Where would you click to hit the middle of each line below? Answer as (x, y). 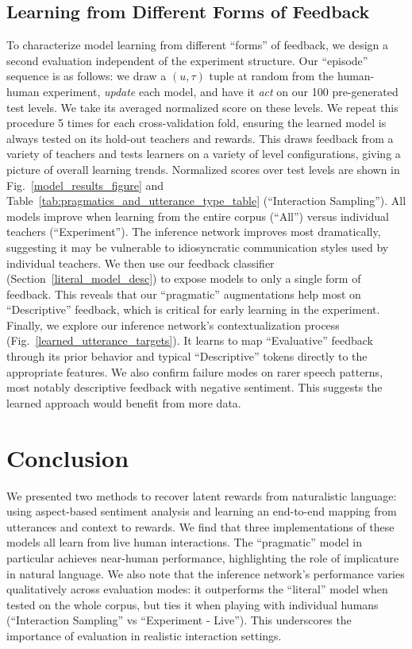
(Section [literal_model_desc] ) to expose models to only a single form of (184, 278)
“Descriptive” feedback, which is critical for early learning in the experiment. (193, 309)
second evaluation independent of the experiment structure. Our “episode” (187, 60)
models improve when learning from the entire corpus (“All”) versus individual (198, 216)
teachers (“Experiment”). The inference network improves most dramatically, (194, 232)
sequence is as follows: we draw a (87, 76)
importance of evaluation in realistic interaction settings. (144, 635)
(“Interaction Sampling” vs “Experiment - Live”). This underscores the (179, 620)
